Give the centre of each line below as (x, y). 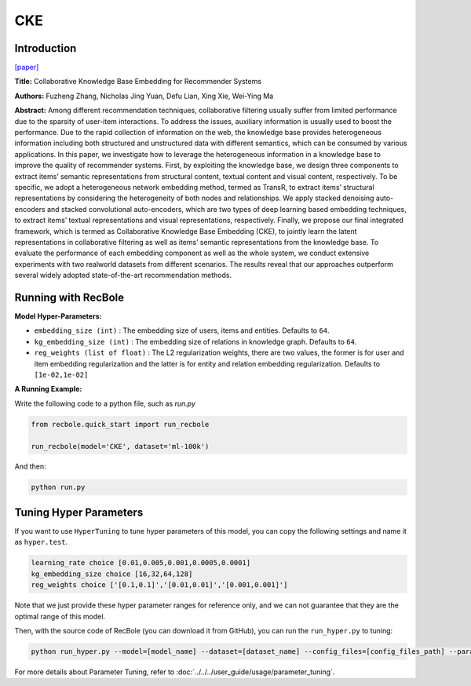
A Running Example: (48, 389)
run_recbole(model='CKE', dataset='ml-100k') (120, 446)
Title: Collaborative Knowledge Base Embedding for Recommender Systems (138, 82)
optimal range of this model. (60, 616)
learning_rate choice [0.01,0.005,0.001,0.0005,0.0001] (141, 563)
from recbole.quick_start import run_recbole (120, 424)
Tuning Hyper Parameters (79, 512)
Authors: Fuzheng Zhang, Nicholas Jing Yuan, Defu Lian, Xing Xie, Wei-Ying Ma (144, 96)
